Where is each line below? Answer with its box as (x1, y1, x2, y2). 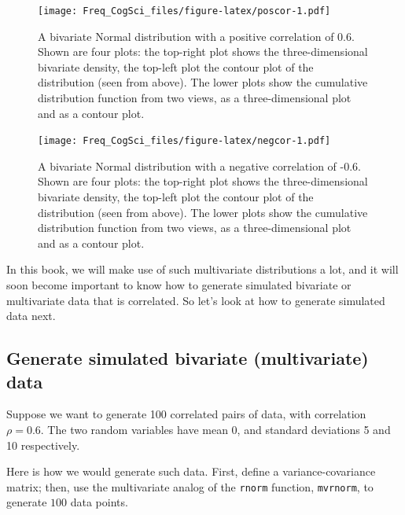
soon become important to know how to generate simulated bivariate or (6, 277, 352, 293)
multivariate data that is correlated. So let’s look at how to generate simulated (6, 292, 385, 308)
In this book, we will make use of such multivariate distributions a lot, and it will (6, 261, 399, 278)
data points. (70, 494, 128, 510)
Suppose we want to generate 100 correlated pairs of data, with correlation (6, 406, 366, 422)
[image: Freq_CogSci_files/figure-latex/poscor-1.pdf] (38, 6, 331, 17)
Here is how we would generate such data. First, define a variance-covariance (6, 463, 376, 480)
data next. (6, 307, 56, 324)
